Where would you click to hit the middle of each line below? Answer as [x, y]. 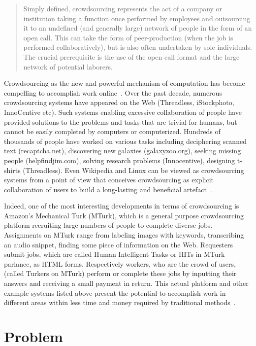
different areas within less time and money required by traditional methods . [120, 302]
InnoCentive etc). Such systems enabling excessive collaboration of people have [123, 112]
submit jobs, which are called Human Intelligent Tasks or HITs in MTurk [114, 254]
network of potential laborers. [68, 66]
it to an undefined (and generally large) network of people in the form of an [138, 28]
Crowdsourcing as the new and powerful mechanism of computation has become [125, 83]
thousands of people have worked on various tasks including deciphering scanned [125, 141]
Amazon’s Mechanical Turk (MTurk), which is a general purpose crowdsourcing [124, 215]
